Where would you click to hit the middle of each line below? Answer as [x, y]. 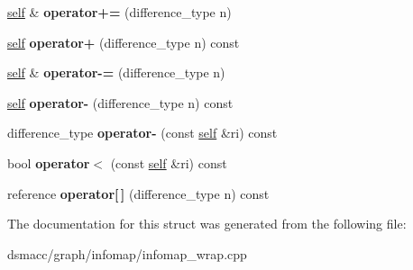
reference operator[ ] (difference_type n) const [138, 193]
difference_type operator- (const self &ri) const [142, 133]
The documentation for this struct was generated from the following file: [207, 224]
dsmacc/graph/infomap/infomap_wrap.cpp [127, 253]
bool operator [49, 162]
